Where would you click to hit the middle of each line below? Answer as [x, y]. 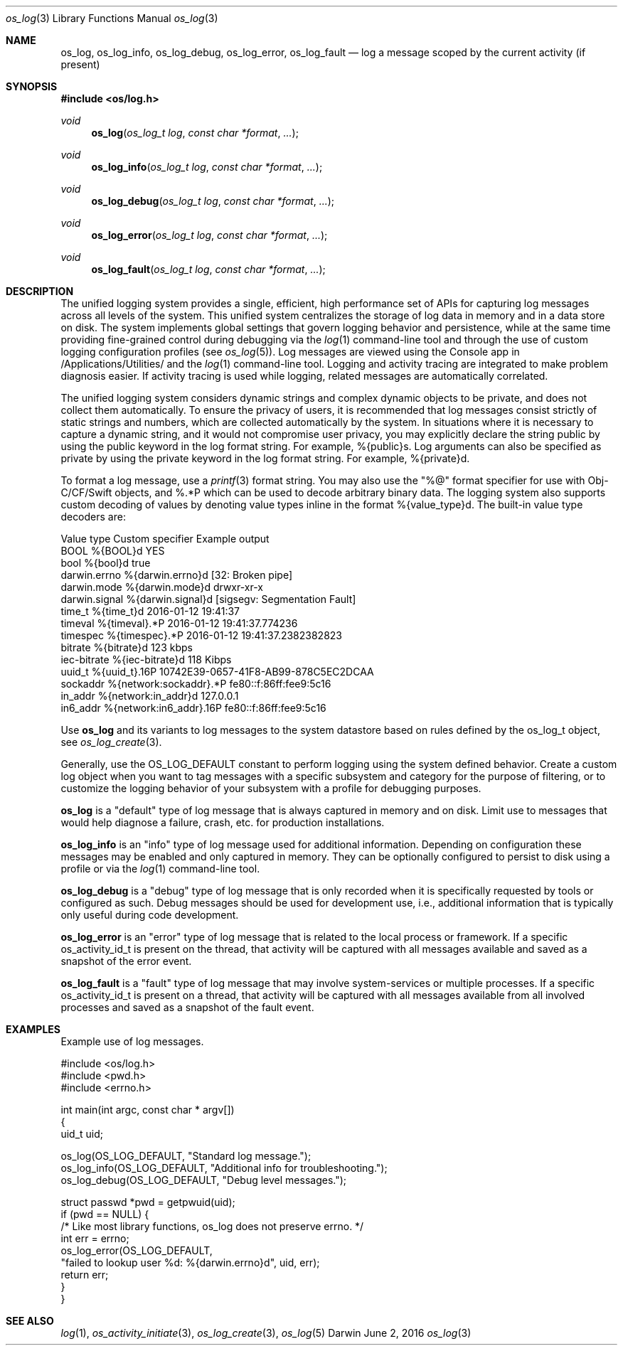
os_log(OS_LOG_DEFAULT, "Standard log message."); [186, 1156]
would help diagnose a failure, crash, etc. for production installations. [223, 822]
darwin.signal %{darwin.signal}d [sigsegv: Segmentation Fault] [208, 599]
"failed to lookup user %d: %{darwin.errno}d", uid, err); [190, 1262]
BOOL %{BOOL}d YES [113, 551]
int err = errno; [95, 1238]
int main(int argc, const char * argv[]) [148, 1110]
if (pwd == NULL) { [105, 1214]
